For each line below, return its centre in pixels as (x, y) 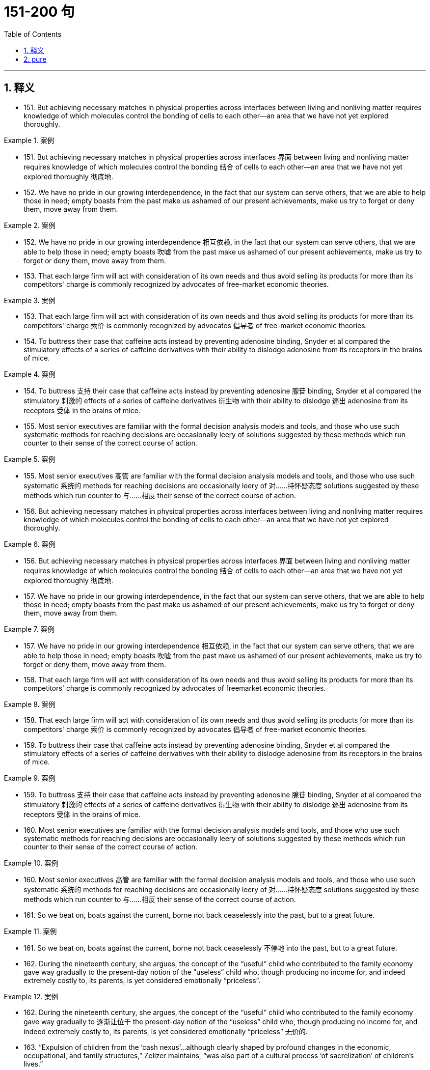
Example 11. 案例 (30, 931)
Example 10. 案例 (31, 863)
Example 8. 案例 (30, 704)
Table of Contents (33, 34)
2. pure (35, 59)
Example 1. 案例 (29, 140)
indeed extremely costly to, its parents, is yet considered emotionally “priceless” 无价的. (166, 1031)
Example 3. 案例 (30, 300)
